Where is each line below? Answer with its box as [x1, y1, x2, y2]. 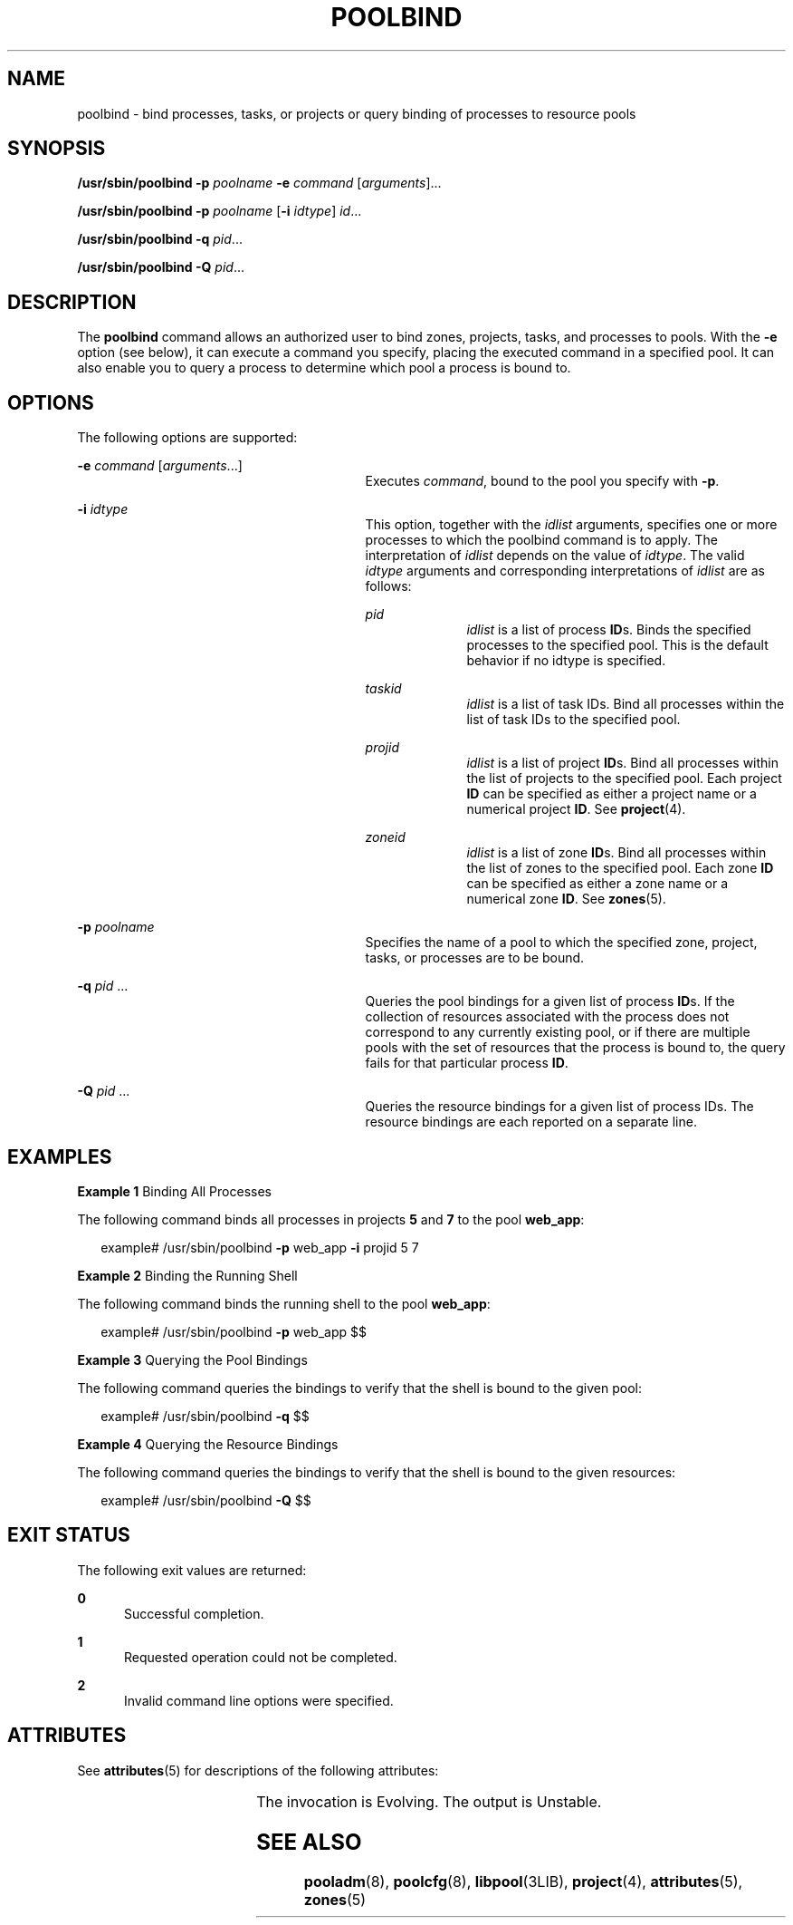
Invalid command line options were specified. [124, 1692, 394, 1708]
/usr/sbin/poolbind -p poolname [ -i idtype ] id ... [77, 203, 362, 219]
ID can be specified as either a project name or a [466, 786, 757, 802]
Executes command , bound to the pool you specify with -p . [365, 473, 720, 489]
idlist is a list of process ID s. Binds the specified [466, 622, 751, 638]
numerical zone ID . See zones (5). [466, 891, 666, 907]
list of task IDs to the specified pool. [466, 711, 681, 728]
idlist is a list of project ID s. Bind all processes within [466, 755, 779, 771]
